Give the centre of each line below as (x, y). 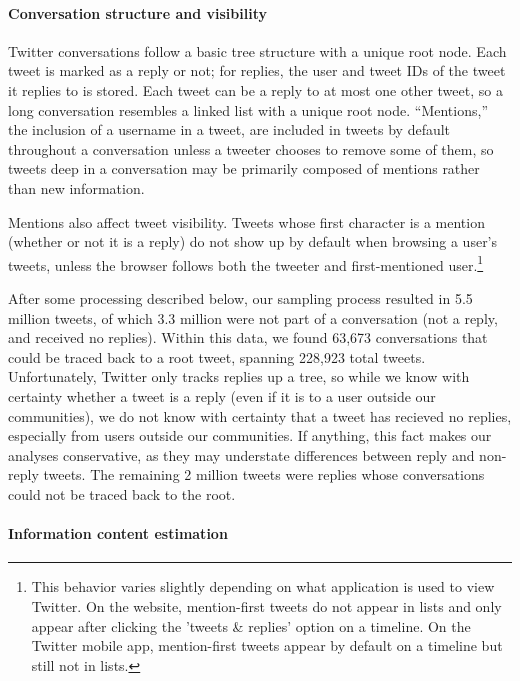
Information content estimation (118, 533)
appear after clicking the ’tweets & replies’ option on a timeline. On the (251, 625)
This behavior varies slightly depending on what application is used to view (263, 586)
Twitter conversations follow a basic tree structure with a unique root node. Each (257, 50)
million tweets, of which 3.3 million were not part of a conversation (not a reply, (253, 317)
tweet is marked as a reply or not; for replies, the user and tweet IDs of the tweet (257, 70)
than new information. (76, 187)
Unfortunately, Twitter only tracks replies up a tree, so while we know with (239, 376)
